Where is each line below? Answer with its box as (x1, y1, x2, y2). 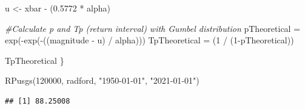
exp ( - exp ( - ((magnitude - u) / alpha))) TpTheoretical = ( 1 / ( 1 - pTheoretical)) (5, 34, 294, 46)
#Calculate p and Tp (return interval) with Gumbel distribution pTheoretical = (5, 22, 301, 34)
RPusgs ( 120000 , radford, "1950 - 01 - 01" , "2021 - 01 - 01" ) (5, 74, 199, 87)
